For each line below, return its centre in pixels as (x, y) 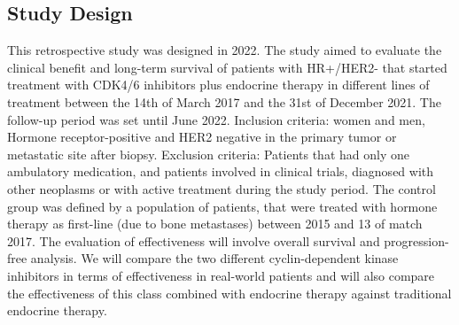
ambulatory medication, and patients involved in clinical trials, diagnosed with (221, 171)
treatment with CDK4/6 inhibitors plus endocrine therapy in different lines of (218, 85)
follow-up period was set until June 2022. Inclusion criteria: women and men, (216, 119)
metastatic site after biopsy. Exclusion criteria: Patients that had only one (208, 154)
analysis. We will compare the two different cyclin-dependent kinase (214, 258)
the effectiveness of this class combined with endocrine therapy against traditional (229, 293)
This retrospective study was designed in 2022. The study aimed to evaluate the (225, 50)
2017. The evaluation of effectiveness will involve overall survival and (194, 240)
